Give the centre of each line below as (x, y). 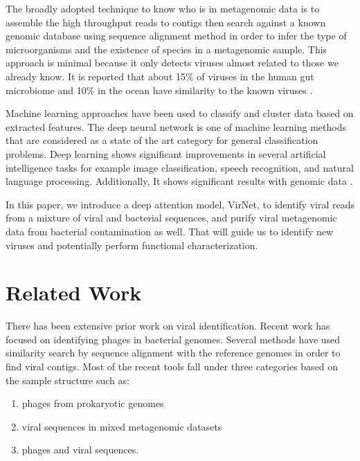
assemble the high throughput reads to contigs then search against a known (166, 22)
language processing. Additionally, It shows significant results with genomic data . (179, 181)
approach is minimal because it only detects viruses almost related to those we (172, 63)
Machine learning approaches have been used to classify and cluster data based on (180, 113)
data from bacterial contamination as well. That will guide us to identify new (170, 231)
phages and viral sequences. (80, 450)
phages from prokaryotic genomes (93, 403)
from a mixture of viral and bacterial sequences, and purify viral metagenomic (171, 218)
